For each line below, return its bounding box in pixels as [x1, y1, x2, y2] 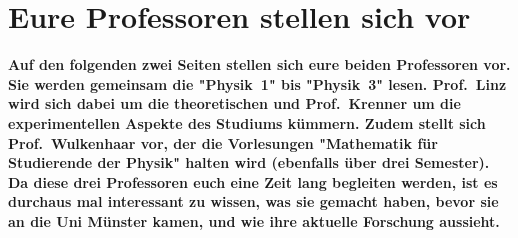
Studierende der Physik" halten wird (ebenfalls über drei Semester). [8, 152, 490, 173]
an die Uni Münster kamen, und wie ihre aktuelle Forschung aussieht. [8, 210, 500, 231]
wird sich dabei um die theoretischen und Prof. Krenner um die [8, 93, 461, 114]
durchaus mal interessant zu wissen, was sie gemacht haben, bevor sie [8, 191, 499, 212]
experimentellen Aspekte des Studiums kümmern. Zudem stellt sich [8, 112, 486, 133]
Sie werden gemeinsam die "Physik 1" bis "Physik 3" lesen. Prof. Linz [8, 73, 507, 94]
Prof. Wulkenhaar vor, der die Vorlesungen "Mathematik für [8, 132, 438, 153]
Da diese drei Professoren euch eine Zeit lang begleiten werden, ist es [8, 171, 498, 192]
